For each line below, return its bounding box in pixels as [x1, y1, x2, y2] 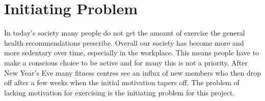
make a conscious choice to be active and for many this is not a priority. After [4, 57, 248, 68]
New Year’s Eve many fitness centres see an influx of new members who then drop [4, 67, 261, 78]
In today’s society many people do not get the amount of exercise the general [4, 27, 245, 38]
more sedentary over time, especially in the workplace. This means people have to [4, 47, 259, 58]
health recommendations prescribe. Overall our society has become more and [4, 37, 244, 48]
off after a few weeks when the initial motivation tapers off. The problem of [4, 77, 240, 88]
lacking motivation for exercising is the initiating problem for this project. [4, 87, 235, 97]
